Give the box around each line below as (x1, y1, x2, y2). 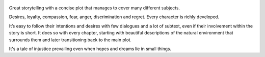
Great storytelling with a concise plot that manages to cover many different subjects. (9, 5, 180, 11)
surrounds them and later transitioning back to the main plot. (9, 37, 132, 43)
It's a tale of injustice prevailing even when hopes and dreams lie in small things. (9, 46, 172, 52)
